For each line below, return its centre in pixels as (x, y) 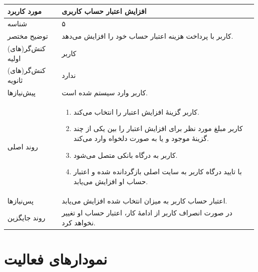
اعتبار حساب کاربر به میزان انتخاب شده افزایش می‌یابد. (144, 200)
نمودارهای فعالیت (56, 259)
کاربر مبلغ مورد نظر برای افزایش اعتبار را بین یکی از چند (158, 128)
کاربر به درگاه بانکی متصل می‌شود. (126, 155)
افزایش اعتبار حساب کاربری (104, 11)
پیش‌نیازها (22, 92)
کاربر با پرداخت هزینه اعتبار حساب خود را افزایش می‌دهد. (147, 36)
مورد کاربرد (25, 11)
